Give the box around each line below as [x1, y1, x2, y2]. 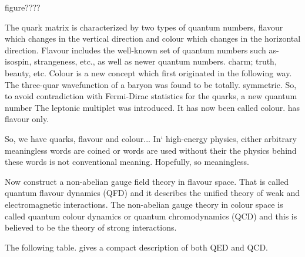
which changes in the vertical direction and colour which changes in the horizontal [5, 32, 301, 45]
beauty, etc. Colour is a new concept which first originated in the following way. [5, 66, 292, 79]
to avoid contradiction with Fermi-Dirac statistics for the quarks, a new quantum [5, 90, 297, 102]
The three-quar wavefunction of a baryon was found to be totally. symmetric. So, [5, 78, 297, 90]
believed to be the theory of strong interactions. [5, 221, 177, 234]
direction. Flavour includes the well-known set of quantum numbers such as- [5, 43, 279, 56]
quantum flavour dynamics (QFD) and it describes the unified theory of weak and [5, 187, 300, 199]
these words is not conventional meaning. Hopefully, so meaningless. [5, 155, 249, 168]
